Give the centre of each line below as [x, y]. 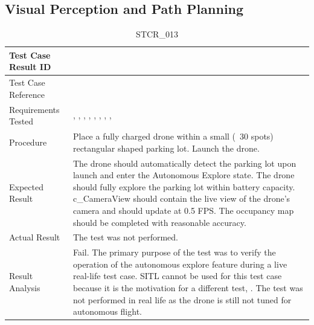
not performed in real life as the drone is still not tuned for [182, 299]
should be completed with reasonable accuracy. [159, 222]
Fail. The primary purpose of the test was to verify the [174, 252]
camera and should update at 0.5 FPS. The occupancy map [183, 210]
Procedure [28, 142]
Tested [21, 121]
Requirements [34, 109]
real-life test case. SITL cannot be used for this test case [177, 276]
